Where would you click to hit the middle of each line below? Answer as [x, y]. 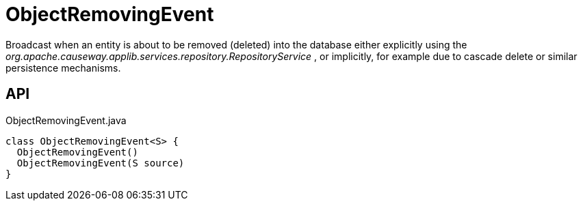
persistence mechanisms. [63, 68]
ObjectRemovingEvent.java [66, 120]
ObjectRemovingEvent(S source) [101, 163]
